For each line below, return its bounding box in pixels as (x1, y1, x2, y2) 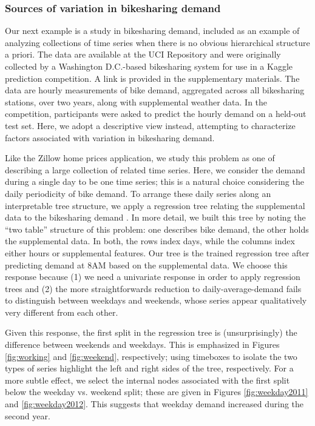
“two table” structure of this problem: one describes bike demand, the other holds (5, 222, 309, 235)
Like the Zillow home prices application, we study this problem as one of (5, 151, 275, 164)
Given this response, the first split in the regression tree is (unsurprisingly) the (5, 326, 297, 339)
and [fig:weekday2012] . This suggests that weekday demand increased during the (5, 398, 304, 410)
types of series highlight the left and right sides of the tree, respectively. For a (5, 362, 294, 374)
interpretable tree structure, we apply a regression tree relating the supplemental (5, 199, 305, 211)
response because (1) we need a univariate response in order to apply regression (5, 270, 300, 283)
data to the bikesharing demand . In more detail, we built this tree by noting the (5, 211, 306, 224)
